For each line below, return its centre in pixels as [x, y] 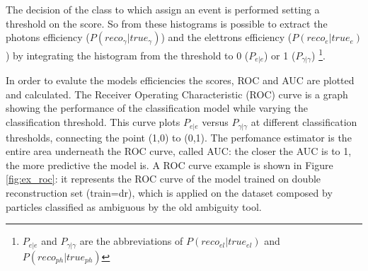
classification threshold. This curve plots [93, 122]
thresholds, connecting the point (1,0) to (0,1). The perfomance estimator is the [179, 137]
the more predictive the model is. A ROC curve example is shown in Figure [169, 165]
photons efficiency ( [48, 37]
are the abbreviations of [131, 241]
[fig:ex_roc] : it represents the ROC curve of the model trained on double [163, 179]
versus [215, 122]
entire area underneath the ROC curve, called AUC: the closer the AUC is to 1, [179, 151]
